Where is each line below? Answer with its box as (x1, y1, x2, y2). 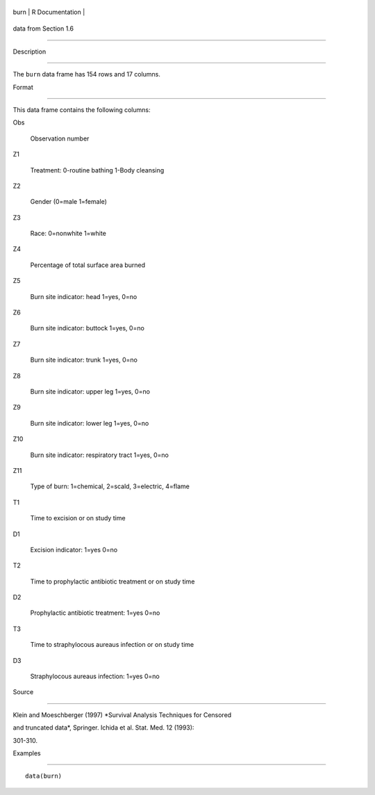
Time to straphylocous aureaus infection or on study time (30, 641, 194, 649)
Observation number (30, 134, 90, 143)
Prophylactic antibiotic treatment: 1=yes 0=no (30, 609, 160, 617)
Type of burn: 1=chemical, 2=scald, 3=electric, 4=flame (30, 482, 190, 490)
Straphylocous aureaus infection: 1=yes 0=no (30, 672, 160, 681)
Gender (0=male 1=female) (30, 198, 108, 206)
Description (12, 47, 47, 56)
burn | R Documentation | (12, 8, 85, 16)
